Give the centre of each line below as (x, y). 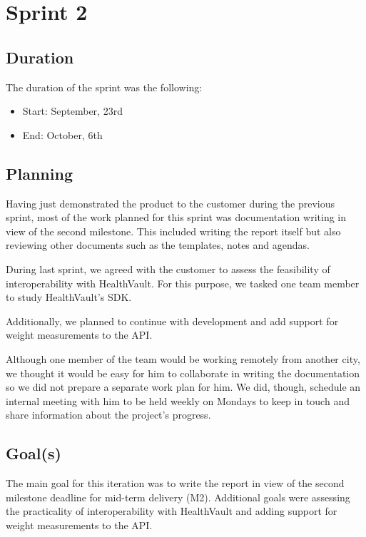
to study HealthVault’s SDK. (69, 297)
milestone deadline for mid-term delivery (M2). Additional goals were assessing (178, 497)
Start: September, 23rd (72, 111)
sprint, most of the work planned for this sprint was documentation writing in (176, 217)
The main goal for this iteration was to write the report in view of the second (175, 483)
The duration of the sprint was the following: (104, 87)
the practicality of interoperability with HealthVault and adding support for (172, 511)
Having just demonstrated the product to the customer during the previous (170, 203)
